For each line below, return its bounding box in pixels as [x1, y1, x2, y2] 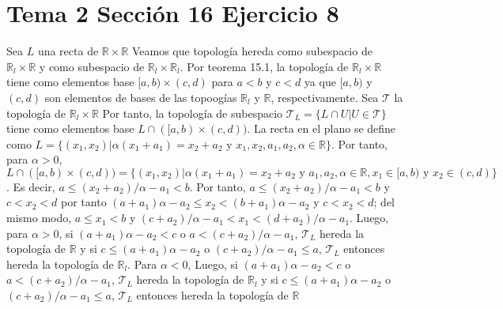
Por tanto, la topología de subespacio [102, 104, 283, 121]
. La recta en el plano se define [247, 120, 396, 137]
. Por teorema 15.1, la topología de [180, 58, 349, 74]
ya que [304, 73, 336, 90]
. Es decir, [6, 178, 55, 194]
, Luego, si [187, 255, 238, 272]
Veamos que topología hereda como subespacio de [131, 43, 373, 59]
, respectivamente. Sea [270, 89, 379, 105]
